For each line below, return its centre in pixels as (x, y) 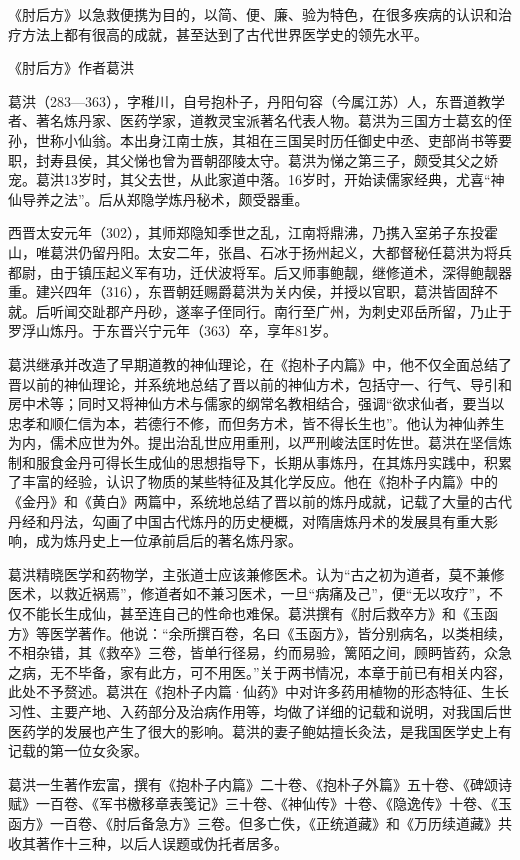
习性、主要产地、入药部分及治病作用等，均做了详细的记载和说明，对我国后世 (260, 711)
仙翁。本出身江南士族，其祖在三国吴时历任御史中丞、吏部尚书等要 (294, 139)
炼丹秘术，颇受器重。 (238, 198)
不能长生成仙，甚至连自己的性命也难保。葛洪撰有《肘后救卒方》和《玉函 (259, 613)
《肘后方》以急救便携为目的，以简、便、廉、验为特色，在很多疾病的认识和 (253, 14)
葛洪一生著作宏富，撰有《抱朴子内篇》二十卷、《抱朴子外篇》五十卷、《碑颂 (253, 783)
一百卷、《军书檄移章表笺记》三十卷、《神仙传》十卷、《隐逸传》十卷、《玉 (273, 803)
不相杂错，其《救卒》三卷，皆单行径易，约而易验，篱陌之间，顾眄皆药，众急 (260, 652)
